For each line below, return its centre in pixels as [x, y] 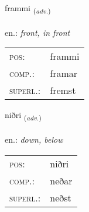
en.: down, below [34, 139]
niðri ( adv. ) [23, 116]
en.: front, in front [37, 32]
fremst [63, 90]
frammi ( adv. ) [28, 9]
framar [64, 73]
